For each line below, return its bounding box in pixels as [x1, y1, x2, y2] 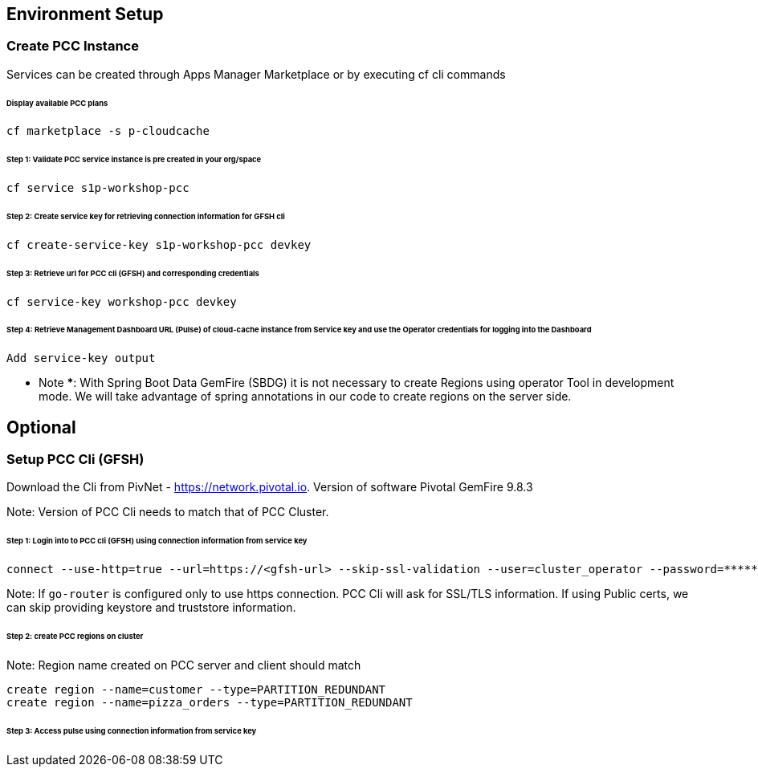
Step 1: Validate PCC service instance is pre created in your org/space [6, 155, 262, 165]
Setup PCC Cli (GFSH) [6, 451, 145, 468]
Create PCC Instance [6, 38, 139, 55]
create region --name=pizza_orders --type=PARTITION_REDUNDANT [6, 695, 413, 709]
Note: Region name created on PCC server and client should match [6, 657, 361, 672]
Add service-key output [6, 352, 156, 365]
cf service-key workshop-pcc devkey [6, 295, 237, 308]
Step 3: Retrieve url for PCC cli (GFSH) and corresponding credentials [6, 268, 259, 278]
